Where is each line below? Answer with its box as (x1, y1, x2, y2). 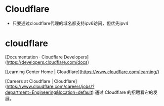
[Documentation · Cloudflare (5, 54, 63, 60)
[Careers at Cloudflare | (5, 78, 53, 84)
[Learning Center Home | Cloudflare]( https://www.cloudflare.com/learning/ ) (5, 69, 160, 75)
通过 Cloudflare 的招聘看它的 (94, 89, 153, 95)
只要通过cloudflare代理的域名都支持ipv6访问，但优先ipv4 (12, 20, 128, 26)
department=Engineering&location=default (5, 89, 92, 95)
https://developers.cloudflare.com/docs (6, 59, 88, 65)
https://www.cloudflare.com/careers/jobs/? (6, 83, 95, 89)
